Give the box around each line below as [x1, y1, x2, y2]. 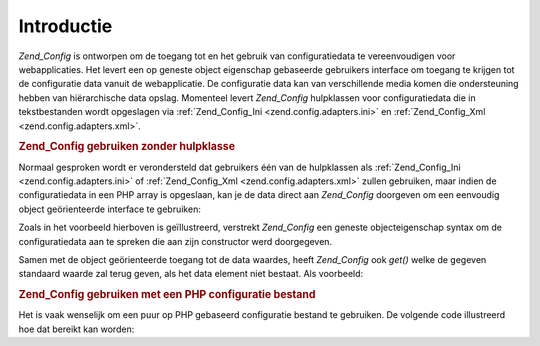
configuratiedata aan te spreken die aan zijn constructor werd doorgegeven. [18, 235, 333, 247]
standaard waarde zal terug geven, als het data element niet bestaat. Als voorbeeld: [18, 268, 364, 280]
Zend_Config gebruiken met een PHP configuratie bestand [18, 288, 316, 302]
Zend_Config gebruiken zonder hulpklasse [18, 140, 235, 154]
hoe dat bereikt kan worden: [18, 323, 135, 335]
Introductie [18, 15, 113, 37]
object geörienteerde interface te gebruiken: [18, 203, 202, 215]
